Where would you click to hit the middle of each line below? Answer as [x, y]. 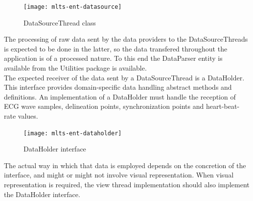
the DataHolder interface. [42, 194]
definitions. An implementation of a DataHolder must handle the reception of [120, 96]
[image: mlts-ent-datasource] [73, 7]
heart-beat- [223, 106]
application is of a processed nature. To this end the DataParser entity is [113, 58]
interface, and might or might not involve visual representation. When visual [119, 175]
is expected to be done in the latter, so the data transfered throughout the [116, 48]
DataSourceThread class [60, 22]
